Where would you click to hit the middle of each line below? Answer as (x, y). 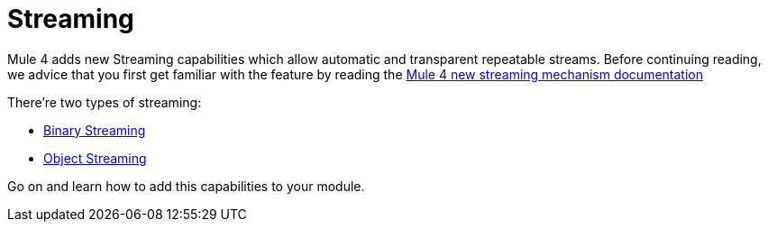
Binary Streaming (95, 130)
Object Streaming (95, 158)
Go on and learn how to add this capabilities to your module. (186, 186)
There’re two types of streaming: (105, 102)
